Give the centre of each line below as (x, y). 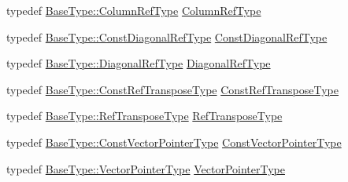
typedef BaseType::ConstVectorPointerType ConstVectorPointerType (174, 142)
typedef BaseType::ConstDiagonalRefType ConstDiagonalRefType (167, 36)
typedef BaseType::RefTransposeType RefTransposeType (144, 116)
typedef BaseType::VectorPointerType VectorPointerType (146, 168)
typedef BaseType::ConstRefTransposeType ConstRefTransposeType (173, 89)
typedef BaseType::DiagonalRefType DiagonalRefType (139, 63)
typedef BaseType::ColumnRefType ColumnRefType (134, 10)
